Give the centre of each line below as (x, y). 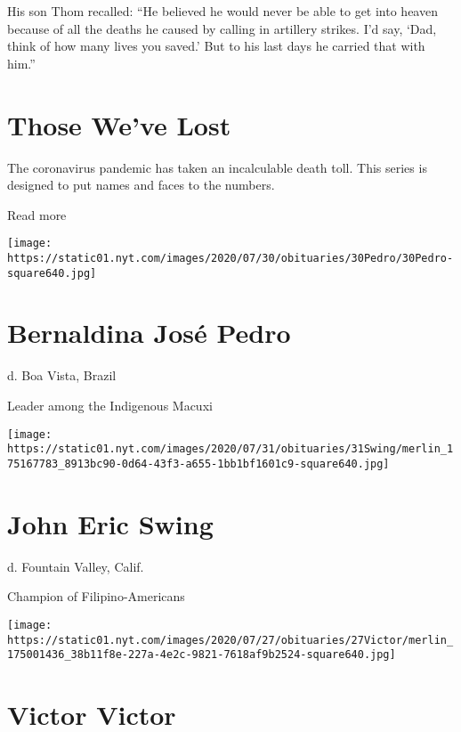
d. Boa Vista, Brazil (62, 375)
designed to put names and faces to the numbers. (141, 185)
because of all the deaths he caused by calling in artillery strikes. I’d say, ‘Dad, (222, 28)
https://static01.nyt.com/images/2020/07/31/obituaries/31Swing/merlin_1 (230, 449)
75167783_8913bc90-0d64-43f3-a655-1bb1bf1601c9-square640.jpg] (198, 464)
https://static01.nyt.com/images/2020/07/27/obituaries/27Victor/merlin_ (230, 640)
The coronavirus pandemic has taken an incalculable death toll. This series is (217, 167)
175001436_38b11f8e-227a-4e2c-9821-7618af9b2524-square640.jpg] (202, 655)
